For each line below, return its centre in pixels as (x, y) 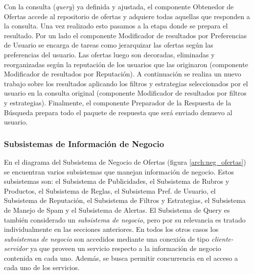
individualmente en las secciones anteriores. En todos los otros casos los (111, 229)
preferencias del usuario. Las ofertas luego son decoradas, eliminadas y (109, 54)
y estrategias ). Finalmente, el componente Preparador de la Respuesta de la (118, 102)
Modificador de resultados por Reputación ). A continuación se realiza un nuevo (123, 74)
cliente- (222, 238)
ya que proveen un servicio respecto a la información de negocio (126, 248)
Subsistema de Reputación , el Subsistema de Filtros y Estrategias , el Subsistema (125, 200)
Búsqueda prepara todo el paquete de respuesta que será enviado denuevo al (118, 112)
